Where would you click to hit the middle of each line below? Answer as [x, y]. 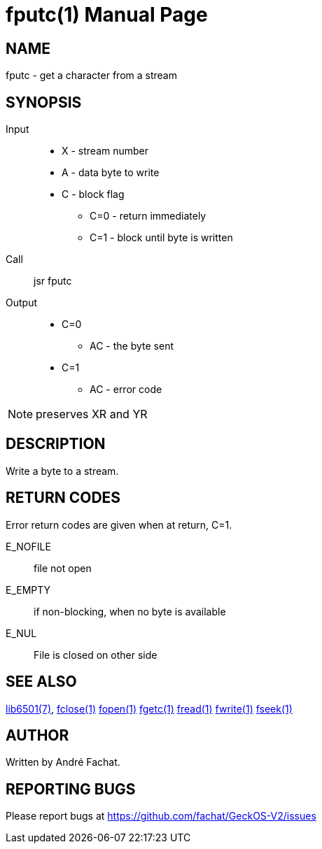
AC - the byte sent [132, 346]
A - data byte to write [111, 173]
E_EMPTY [28, 590]
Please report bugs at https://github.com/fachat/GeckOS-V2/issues [161, 816]
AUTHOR [37, 735]
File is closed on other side [96, 655]
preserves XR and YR [92, 414]
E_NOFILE [28, 546]
